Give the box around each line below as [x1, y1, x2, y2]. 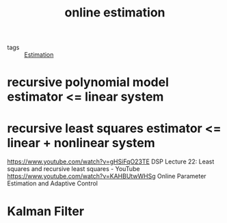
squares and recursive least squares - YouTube [7, 165, 140, 173]
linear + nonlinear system [7, 135, 155, 150]
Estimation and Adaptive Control [7, 179, 98, 187]
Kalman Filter [7, 203, 84, 219]
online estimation [64, 5, 165, 21]
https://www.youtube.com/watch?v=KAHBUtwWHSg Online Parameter [7, 172, 206, 181]
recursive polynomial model [7, 75, 169, 90]
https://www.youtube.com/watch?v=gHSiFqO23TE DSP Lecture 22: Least [7, 157, 215, 166]
